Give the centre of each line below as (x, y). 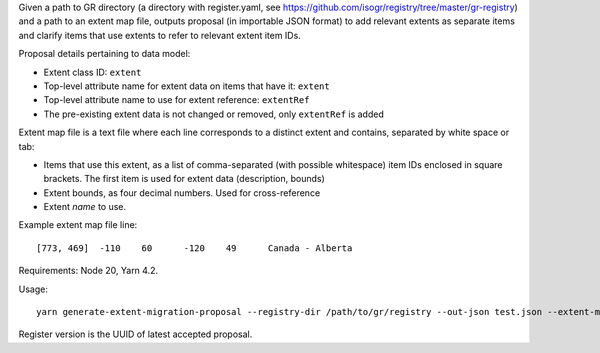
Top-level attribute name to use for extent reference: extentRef (176, 100)
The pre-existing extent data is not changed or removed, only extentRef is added (213, 114)
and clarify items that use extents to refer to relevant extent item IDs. (160, 35)
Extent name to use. (85, 207)
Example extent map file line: (78, 225)
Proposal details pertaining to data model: (104, 54)
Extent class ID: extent (92, 72)
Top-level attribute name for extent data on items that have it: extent (186, 86)
